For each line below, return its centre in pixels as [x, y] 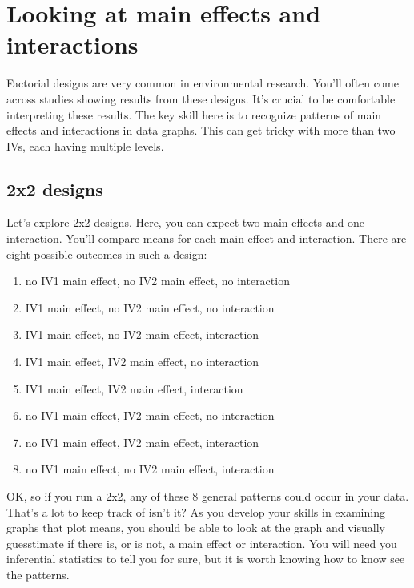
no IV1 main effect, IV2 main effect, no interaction [150, 415]
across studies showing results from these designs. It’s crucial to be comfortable [201, 98]
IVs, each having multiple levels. [85, 145]
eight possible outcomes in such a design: [107, 254]
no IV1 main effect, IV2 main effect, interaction [142, 442]
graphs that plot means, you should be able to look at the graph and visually [196, 528]
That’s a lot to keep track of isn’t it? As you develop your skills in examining [196, 511]
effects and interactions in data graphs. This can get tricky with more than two [201, 130]
